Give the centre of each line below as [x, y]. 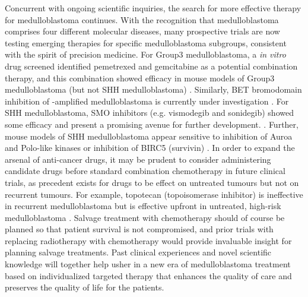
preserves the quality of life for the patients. [85, 287]
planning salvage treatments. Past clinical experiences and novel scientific [138, 252]
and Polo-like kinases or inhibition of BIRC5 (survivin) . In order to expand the [150, 148]
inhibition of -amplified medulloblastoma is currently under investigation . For [147, 101]
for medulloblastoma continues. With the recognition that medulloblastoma [142, 19]
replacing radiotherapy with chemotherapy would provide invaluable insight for [148, 240]
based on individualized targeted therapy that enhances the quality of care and [148, 275]
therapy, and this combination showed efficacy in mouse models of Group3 [140, 78]
